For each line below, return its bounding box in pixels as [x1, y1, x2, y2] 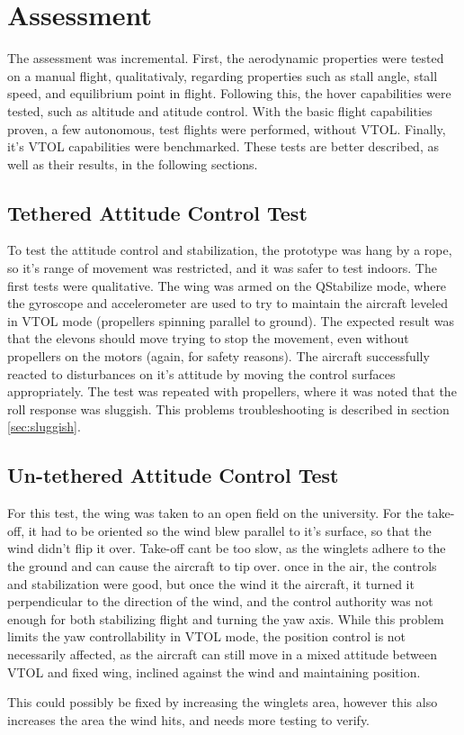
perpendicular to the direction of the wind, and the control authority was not [7, 592, 433, 611]
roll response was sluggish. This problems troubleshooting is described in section [7, 399, 450, 418]
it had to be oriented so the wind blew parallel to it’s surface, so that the [28, 521, 432, 540]
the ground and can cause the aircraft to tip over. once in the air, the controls [7, 557, 437, 575]
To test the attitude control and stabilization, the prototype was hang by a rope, [7, 240, 452, 259]
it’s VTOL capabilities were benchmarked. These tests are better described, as [7, 137, 439, 156]
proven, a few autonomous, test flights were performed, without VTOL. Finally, [7, 119, 446, 138]
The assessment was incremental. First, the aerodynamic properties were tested [7, 49, 444, 68]
